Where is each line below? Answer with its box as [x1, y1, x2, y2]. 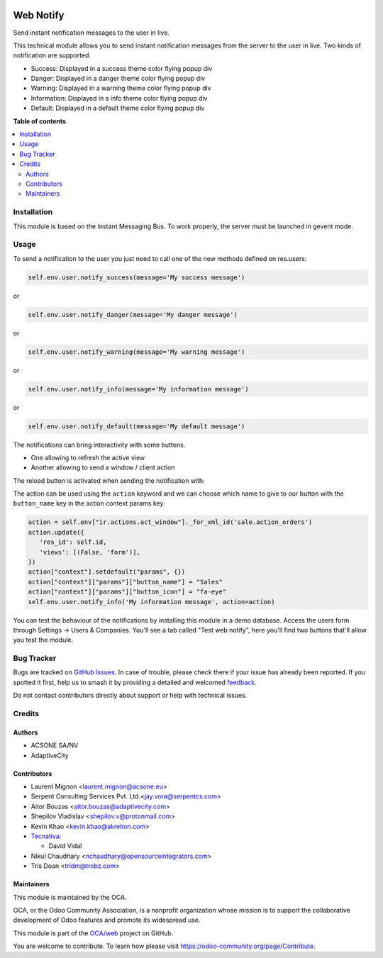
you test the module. [13, 635, 74, 645]
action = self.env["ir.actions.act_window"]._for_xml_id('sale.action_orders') [28, 518, 313, 526]
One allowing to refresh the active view [30, 453, 145, 462]
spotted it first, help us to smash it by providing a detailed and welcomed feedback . [13, 678, 257, 686]
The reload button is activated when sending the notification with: [13, 476, 205, 485]
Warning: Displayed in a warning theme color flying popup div [30, 84, 211, 92]
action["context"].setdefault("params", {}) [28, 568, 186, 576]
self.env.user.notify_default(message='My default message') [28, 422, 245, 430]
